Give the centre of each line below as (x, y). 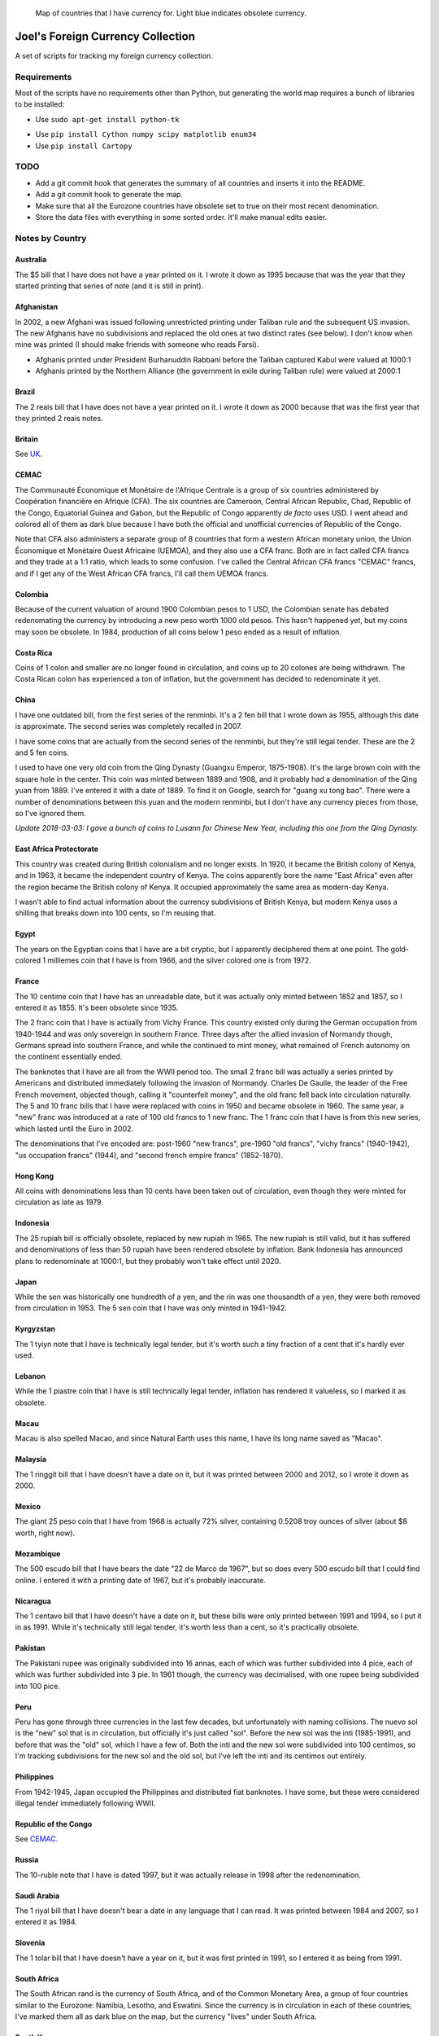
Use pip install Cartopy (84, 146)
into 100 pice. (37, 1686)
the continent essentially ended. (69, 1057)
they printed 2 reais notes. (59, 418)
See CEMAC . (37, 1839)
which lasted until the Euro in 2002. (74, 1129)
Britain (26, 439)
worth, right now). (45, 1533)
